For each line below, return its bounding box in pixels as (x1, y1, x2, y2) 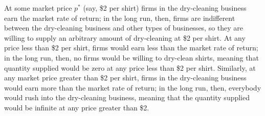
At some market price (4, 3, 72, 13)
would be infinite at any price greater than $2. (4, 102, 149, 112)
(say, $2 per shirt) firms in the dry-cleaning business (83, 3, 247, 13)
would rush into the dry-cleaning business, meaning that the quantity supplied (4, 92, 250, 103)
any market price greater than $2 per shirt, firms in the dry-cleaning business (4, 72, 247, 83)
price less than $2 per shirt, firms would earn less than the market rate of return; (4, 42, 258, 53)
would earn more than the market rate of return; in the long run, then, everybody (4, 82, 261, 93)
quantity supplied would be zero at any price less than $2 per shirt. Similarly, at (4, 62, 256, 73)
